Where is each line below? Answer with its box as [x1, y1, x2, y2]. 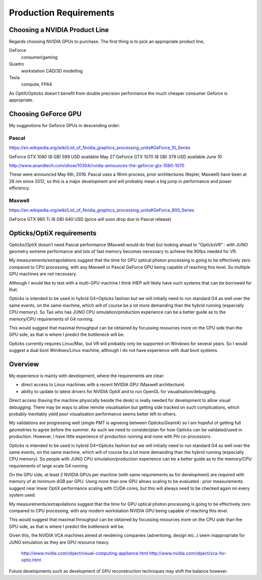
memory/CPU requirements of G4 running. [9, 316, 94, 322]
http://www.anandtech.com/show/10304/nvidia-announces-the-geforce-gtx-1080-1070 [9, 163, 184, 168]
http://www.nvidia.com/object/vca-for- [149, 550, 227, 556]
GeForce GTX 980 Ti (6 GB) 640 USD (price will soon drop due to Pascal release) [9, 216, 172, 222]
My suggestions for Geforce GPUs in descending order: [9, 123, 120, 129]
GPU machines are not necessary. [9, 271, 77, 277]
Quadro [9, 61, 24, 67]
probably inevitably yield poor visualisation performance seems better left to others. [9, 411, 177, 417]
